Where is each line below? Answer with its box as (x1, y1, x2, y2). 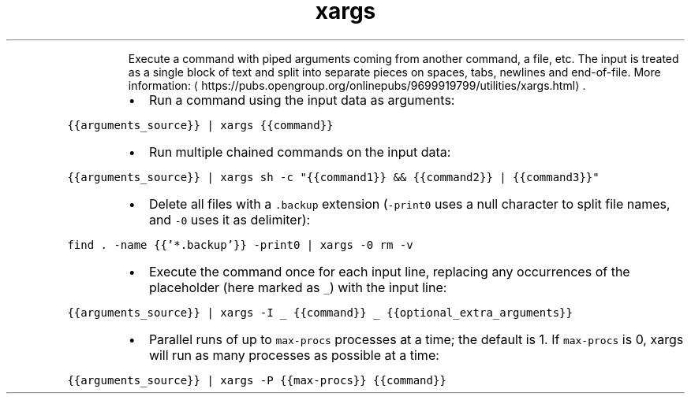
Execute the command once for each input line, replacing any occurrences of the (148, 263, 630, 280)
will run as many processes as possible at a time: (148, 346, 439, 363)
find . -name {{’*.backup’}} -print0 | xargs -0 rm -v (67, 238, 413, 251)
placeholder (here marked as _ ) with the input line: (148, 279, 447, 295)
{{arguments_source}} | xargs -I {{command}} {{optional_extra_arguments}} (67, 306, 573, 319)
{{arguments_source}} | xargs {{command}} (67, 118, 334, 131)
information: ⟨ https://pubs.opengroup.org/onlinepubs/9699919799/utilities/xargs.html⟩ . (128, 78, 586, 92)
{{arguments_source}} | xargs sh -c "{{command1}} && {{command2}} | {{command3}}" (67, 170, 599, 183)
